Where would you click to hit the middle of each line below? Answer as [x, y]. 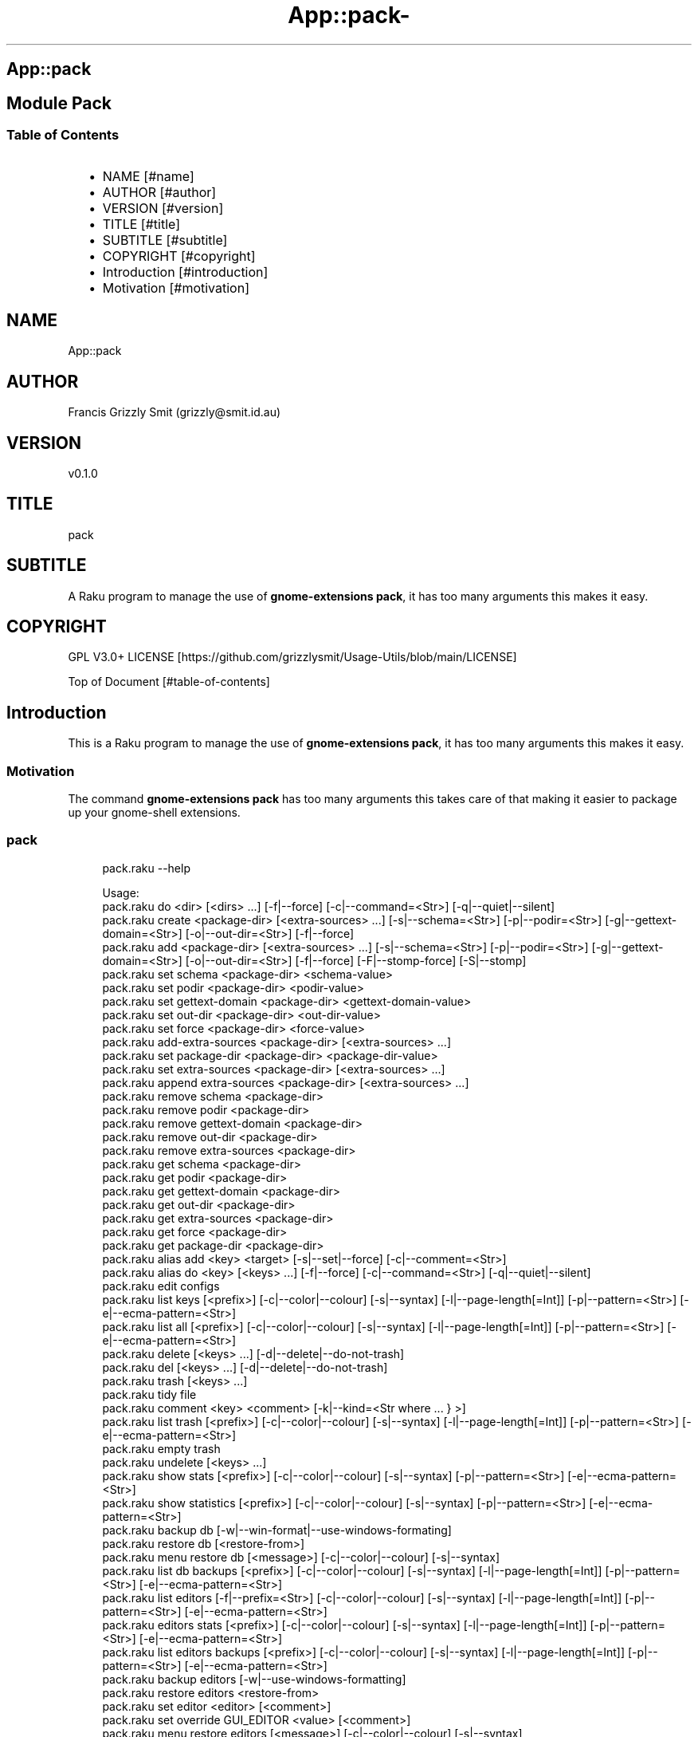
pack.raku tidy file [149, 1394]
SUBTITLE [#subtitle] [165, 240]
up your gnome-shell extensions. [154, 813]
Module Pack [59, 103]
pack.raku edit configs [161, 1286]
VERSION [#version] [163, 209]
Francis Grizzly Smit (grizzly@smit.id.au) [174, 412]
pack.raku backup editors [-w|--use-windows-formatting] [254, 1679]
